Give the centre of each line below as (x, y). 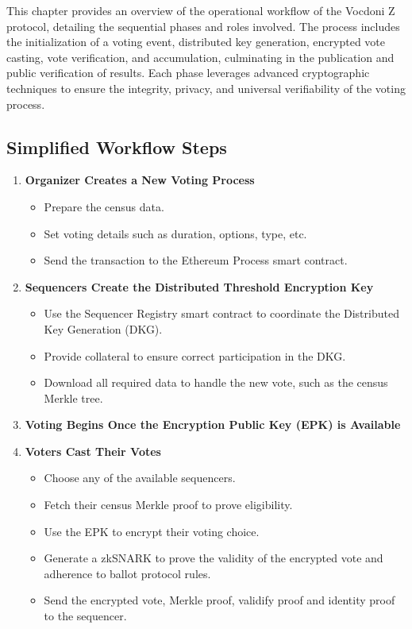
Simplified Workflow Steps (117, 147)
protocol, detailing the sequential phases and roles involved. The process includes (203, 26)
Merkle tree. (73, 397)
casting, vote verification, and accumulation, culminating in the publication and (200, 57)
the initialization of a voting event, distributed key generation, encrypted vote (196, 42)
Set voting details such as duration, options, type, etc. (175, 233)
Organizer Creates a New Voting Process (140, 180)
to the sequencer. (85, 616)
